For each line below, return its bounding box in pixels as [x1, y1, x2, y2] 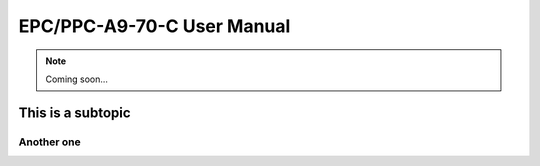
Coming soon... [45, 73, 109, 85]
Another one [18, 135, 81, 149]
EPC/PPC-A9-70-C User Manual [18, 15, 291, 37]
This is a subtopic [18, 104, 131, 121]
